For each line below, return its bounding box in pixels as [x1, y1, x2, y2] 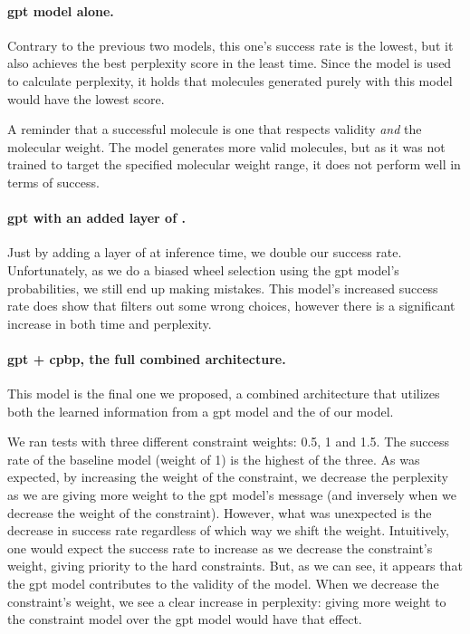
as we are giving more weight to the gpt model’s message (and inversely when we [7, 485, 456, 504]
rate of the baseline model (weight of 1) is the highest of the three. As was [7, 449, 420, 468]
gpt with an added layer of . [7, 208, 186, 227]
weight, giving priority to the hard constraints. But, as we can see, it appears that [7, 556, 463, 575]
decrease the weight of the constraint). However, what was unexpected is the [7, 503, 432, 522]
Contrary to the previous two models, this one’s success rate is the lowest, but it [7, 35, 454, 54]
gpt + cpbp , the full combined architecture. [7, 349, 286, 368]
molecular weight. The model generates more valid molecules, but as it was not [7, 137, 446, 156]
